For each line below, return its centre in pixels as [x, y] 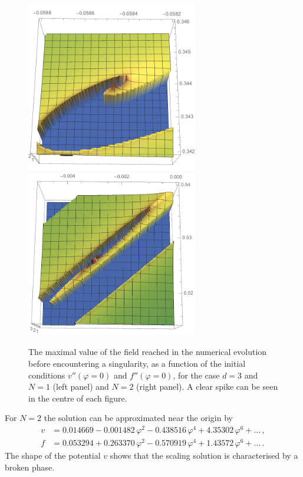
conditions [47, 375]
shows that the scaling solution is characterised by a [204, 455]
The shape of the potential [53, 455]
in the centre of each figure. [78, 398]
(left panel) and [81, 386]
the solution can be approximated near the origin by [138, 418]
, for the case [196, 375]
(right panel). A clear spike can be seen [207, 386]
